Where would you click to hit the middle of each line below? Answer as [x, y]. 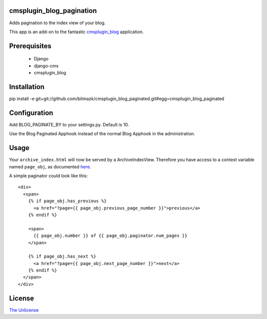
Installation [27, 87]
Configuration [31, 113]
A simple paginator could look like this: [48, 175]
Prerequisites [30, 46]
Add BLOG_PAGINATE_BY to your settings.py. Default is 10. [69, 124]
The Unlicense [24, 310]
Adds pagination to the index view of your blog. [57, 23]
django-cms [46, 66]
